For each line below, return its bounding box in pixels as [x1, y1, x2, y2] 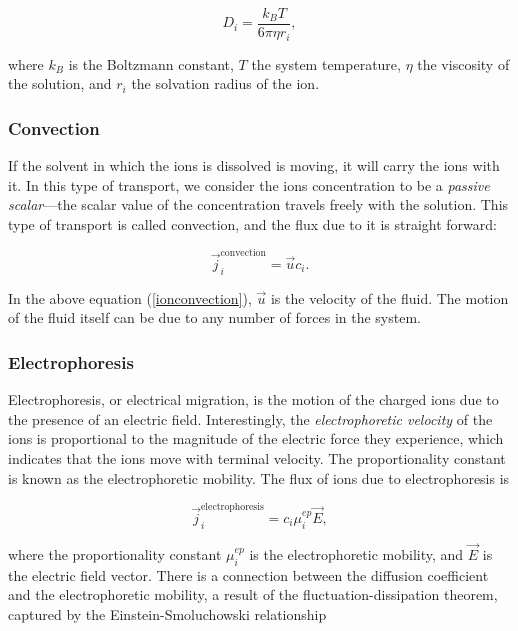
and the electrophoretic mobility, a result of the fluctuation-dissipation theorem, [8, 584, 498, 605]
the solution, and [8, 73, 112, 94]
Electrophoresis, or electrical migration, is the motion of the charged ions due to [8, 389, 499, 410]
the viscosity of [417, 53, 510, 74]
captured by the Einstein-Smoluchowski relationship [8, 603, 327, 624]
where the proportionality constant [8, 543, 222, 564]
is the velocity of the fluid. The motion [270, 287, 509, 308]
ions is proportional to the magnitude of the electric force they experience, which [8, 428, 504, 449]
